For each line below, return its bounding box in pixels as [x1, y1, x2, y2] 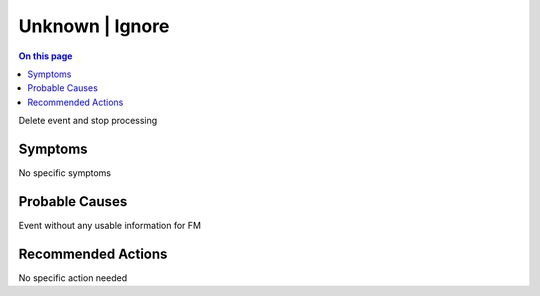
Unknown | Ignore [18, 15, 170, 37]
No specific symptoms [18, 167, 112, 179]
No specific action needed [18, 271, 128, 284]
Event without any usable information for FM [18, 219, 202, 231]
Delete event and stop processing [18, 115, 158, 127]
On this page [18, 50, 73, 62]
